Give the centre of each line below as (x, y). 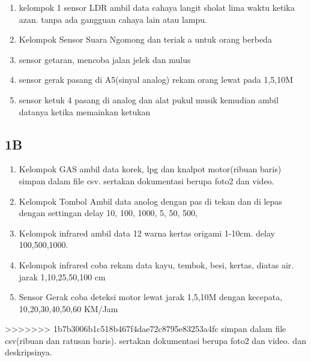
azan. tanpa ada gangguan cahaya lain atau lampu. (113, 19)
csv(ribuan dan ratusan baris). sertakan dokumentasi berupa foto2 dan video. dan (155, 340)
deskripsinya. (29, 352)
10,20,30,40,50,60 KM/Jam (68, 308)
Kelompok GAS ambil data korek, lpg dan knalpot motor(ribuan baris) (150, 169)
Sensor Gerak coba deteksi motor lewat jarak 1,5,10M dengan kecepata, (151, 297)
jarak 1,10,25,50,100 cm (62, 276)
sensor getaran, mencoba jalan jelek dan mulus (105, 59)
